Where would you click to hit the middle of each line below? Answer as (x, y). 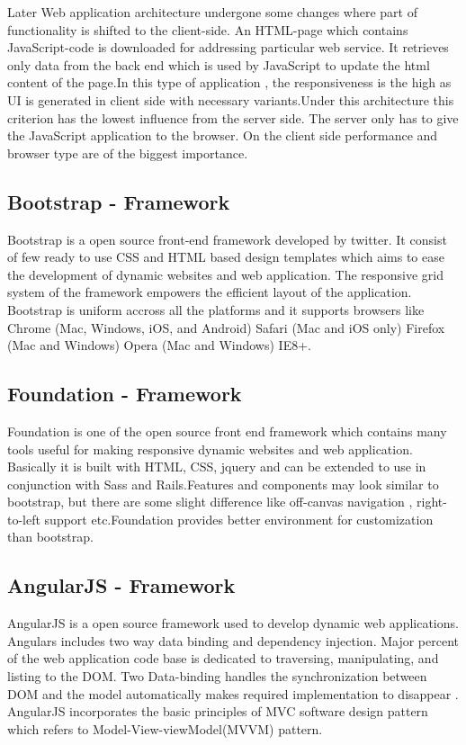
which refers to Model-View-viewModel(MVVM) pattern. (165, 728)
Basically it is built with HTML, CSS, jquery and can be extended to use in (217, 467)
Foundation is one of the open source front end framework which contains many (227, 431)
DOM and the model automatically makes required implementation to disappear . (233, 693)
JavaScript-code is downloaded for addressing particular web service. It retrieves (228, 47)
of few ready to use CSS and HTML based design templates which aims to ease (226, 257)
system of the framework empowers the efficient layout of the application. (210, 292)
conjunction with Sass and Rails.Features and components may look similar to (223, 484)
